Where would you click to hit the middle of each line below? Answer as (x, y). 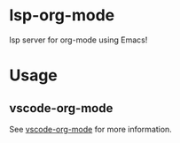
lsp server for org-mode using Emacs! (78, 40)
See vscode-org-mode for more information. (91, 129)
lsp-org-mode (62, 15)
